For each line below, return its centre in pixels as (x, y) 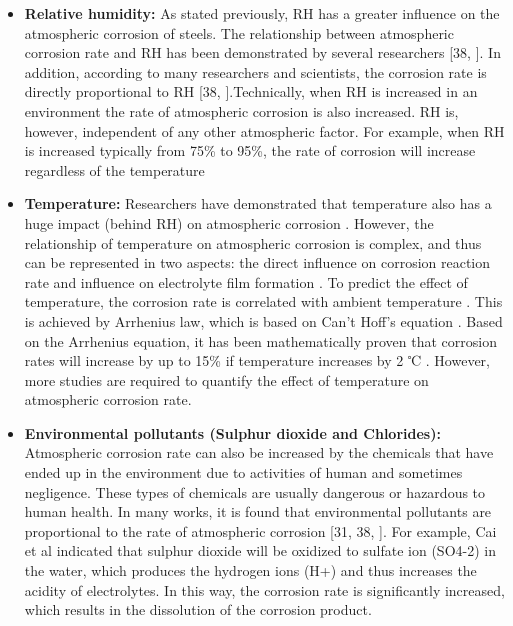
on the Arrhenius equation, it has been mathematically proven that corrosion (260, 340)
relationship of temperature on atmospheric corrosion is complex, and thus (253, 242)
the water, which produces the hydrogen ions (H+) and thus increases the (250, 570)
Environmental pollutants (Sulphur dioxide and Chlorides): (232, 432)
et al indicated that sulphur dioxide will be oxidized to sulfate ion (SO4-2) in (260, 550)
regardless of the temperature (114, 169)
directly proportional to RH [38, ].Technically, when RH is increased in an (251, 91)
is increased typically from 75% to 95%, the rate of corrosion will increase (250, 150)
